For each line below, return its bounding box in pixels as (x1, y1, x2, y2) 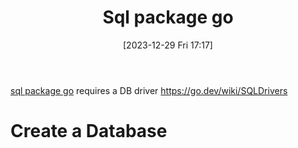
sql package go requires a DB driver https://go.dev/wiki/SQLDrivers (10, 84, 288, 96)
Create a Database (10, 120, 168, 143)
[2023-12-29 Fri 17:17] (123, 39, 213, 51)
